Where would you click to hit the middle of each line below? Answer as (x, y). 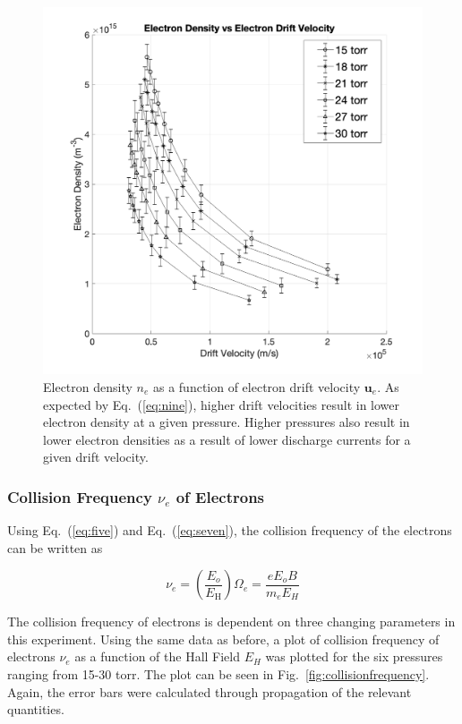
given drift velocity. (96, 457)
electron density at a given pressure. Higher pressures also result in (227, 422)
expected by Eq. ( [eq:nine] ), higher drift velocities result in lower (221, 404)
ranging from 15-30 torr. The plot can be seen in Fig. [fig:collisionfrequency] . (218, 674)
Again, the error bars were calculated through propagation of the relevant (210, 691)
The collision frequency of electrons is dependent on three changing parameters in (231, 622)
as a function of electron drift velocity (257, 386)
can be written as (55, 547)
